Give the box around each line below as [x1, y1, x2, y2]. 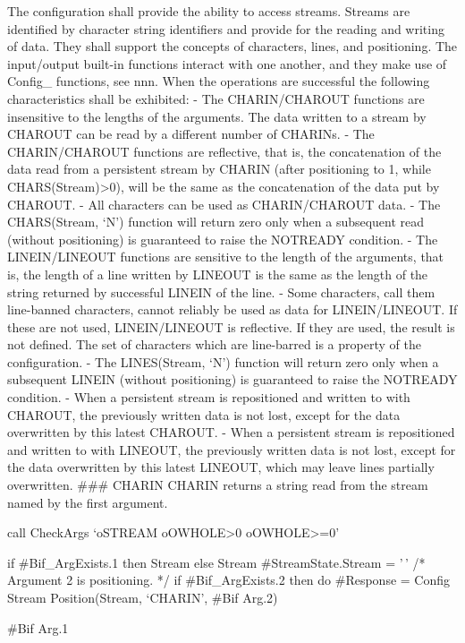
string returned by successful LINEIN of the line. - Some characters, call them [7, 282, 435, 301]
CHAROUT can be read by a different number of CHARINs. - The [7, 124, 375, 143]
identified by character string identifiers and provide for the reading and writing [7, 19, 444, 38]
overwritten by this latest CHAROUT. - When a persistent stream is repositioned [7, 423, 455, 442]
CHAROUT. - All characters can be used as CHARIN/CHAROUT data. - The [7, 194, 441, 213]
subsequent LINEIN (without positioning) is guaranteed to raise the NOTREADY [7, 370, 458, 389]
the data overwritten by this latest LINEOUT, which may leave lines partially [7, 458, 435, 476]
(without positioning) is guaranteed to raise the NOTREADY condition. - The [7, 229, 438, 248]
